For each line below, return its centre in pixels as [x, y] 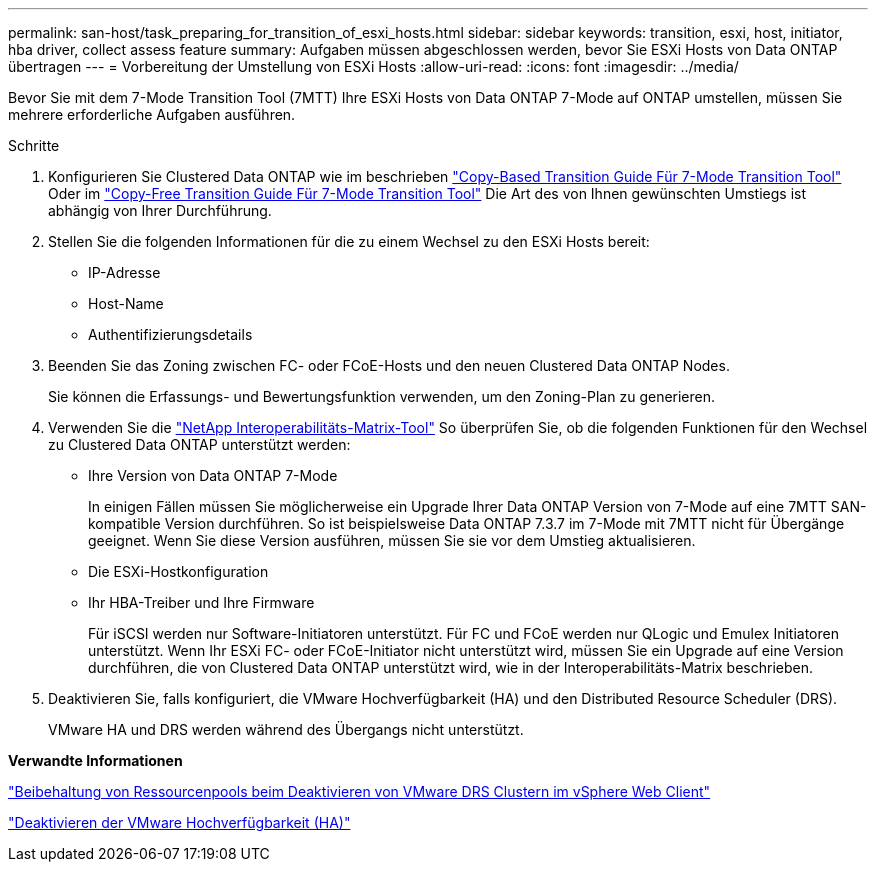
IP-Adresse [124, 272]
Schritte [34, 145]
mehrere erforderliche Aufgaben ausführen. [152, 114]
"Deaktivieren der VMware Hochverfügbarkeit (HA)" [179, 822]
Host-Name [126, 303]
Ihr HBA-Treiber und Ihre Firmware [201, 602]
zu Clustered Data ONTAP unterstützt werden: [199, 444]
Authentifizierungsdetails [170, 334]
